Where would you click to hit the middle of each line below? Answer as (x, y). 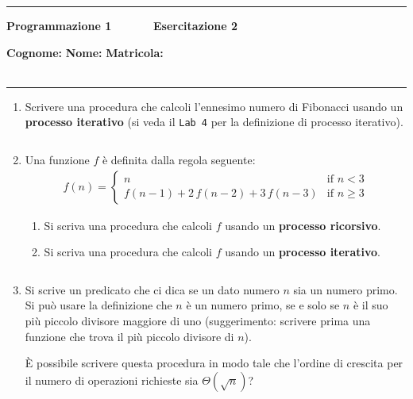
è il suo (371, 305)
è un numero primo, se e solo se (263, 305)
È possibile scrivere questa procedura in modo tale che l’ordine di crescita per (214, 363)
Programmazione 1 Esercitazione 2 (122, 25)
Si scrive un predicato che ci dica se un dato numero (152, 289)
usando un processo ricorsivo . (303, 225)
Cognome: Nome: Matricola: (85, 52)
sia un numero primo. (345, 289)
